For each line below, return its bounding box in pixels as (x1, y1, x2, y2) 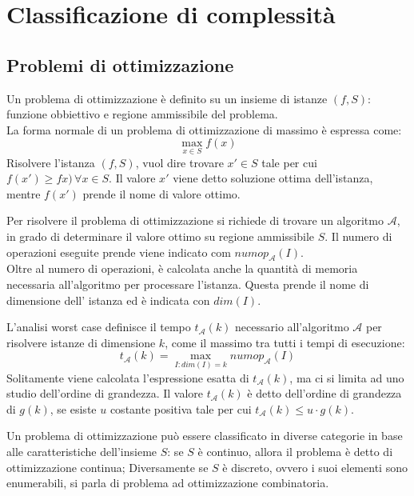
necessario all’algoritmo (235, 318, 349, 335)
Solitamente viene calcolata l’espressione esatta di (6, 369, 249, 386)
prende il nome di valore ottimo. (82, 185, 241, 202)
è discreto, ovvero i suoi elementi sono (222, 458, 408, 475)
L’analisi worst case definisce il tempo (6, 318, 191, 335)
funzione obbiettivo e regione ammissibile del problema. (6, 106, 278, 122)
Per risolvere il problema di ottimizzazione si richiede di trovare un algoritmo (6, 212, 384, 229)
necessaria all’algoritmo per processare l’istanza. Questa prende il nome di (6, 275, 369, 292)
